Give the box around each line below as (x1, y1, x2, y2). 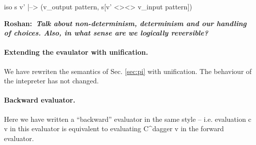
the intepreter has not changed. (4, 75, 99, 86)
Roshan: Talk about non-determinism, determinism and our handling (4, 18, 247, 28)
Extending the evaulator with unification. (4, 47, 148, 57)
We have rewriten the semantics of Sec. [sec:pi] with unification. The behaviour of (4, 66, 252, 76)
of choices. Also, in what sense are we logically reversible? (4, 28, 208, 38)
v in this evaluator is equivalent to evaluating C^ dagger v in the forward (4, 123, 224, 134)
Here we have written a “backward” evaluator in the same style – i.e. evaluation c (4, 113, 252, 124)
